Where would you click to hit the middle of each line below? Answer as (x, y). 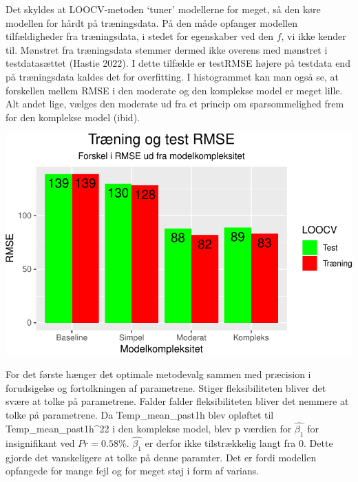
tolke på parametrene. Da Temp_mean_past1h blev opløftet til (140, 415)
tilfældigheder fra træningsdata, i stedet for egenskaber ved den (139, 36)
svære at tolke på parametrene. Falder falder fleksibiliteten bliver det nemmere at (177, 401)
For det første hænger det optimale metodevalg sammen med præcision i (158, 374)
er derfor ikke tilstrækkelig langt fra (220, 442)
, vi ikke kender (314, 36)
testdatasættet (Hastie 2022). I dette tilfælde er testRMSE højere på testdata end (178, 63)
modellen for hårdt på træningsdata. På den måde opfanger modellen (151, 22)
